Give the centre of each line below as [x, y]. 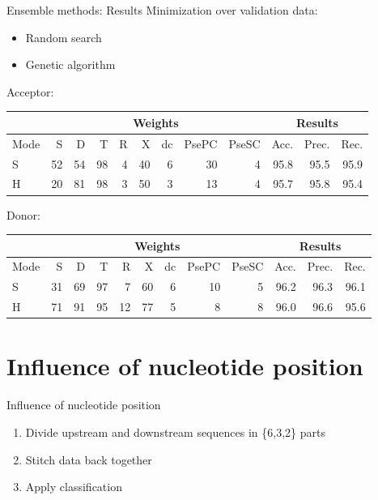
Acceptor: [30, 91]
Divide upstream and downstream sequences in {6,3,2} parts [175, 432]
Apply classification [74, 487]
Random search [64, 37]
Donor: [23, 214]
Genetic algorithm [70, 64]
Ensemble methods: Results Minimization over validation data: [162, 10]
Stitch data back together [89, 459]
